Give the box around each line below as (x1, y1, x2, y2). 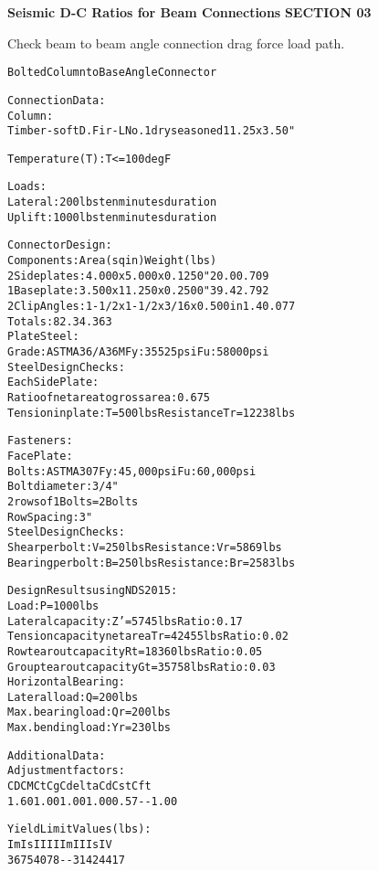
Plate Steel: (7, 330, 79, 344)
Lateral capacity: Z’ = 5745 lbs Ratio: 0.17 (7, 614, 243, 628)
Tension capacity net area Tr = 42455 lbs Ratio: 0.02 (7, 630, 289, 643)
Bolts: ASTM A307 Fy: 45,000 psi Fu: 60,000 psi (7, 464, 257, 478)
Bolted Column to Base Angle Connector (7, 66, 217, 80)
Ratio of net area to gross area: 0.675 (7, 391, 210, 404)
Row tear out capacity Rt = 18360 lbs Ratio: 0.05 (7, 644, 263, 658)
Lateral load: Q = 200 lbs (7, 690, 139, 704)
